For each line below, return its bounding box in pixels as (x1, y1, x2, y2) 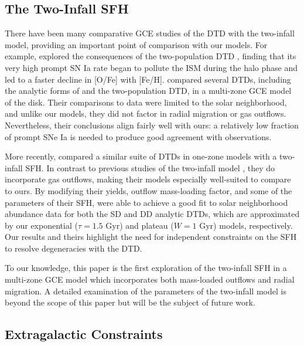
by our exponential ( (5, 219, 78, 231)
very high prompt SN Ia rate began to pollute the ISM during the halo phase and (5, 61, 298, 73)
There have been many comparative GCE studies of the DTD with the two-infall (5, 27, 295, 39)
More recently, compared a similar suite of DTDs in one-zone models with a (5, 150, 277, 162)
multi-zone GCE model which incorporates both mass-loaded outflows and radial (5, 273, 295, 286)
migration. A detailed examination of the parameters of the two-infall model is (5, 284, 286, 297)
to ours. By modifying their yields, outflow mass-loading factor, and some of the (5, 184, 292, 196)
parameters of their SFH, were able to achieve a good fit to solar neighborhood (5, 196, 288, 208)
